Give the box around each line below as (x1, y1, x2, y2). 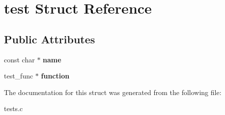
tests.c (4, 103, 23, 114)
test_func (4, 71, 33, 81)
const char (4, 54, 35, 64)
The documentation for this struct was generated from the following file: (4, 87, 222, 97)
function (41, 71, 70, 81)
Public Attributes (4, 31, 95, 46)
